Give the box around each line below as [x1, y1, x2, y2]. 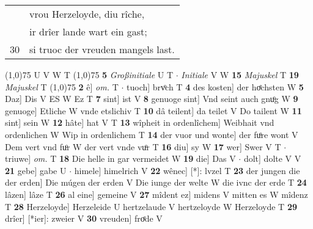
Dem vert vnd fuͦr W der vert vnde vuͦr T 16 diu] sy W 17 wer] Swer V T [5, 140, 281, 153]
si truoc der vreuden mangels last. [29, 42, 175, 56]
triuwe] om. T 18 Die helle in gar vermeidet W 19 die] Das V [5, 152, 236, 165]
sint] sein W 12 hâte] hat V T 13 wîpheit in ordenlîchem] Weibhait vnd [5, 116, 274, 129]
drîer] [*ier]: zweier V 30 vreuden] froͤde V [5, 212, 163, 225]
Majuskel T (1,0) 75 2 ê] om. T [5, 80, 119, 93]
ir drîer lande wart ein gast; [29, 24, 147, 38]
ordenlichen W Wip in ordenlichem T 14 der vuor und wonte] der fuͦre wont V [5, 128, 298, 140]
